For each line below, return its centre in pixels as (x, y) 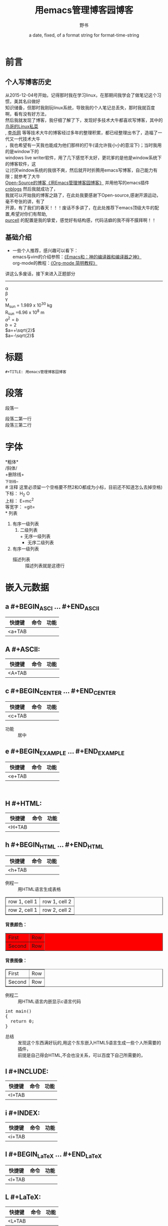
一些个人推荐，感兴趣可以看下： (45, 250)
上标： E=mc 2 (19, 500)
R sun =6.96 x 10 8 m (25, 313)
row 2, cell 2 (57, 910)
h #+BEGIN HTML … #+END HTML (54, 846)
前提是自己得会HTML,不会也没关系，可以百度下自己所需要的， (82, 1055)
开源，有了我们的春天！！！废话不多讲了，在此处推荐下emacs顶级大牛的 (80, 208)
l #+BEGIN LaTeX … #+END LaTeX (53, 1155)
